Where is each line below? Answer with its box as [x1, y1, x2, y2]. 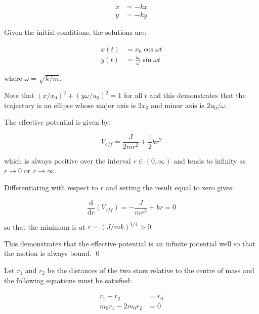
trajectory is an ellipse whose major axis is [4, 99, 136, 110]
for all [123, 90, 143, 100]
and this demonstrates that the [149, 90, 246, 100]
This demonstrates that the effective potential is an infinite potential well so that [4, 238, 255, 248]
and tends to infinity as [174, 155, 246, 166]
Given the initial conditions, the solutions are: [4, 27, 147, 37]
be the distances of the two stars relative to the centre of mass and [47, 265, 254, 275]
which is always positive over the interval [4, 155, 131, 166]
